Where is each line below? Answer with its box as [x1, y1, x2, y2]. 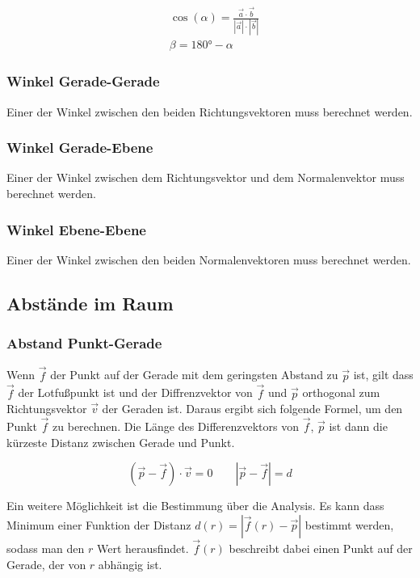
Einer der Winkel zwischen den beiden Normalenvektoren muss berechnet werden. [6, 251, 411, 268]
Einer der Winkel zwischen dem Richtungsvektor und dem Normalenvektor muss [6, 169, 405, 186]
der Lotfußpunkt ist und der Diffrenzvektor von [18, 384, 253, 401]
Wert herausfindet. [96, 539, 189, 556]
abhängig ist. [98, 555, 162, 572]
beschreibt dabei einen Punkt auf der [229, 539, 413, 556]
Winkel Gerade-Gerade [6, 71, 160, 91]
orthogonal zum [302, 384, 380, 401]
